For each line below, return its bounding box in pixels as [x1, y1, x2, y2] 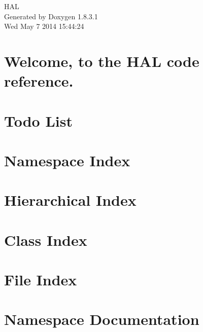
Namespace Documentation [4, 309, 199, 329]
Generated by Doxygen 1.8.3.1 [4, 11, 98, 21]
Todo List [4, 110, 73, 131]
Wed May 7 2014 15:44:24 [4, 21, 84, 31]
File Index [4, 269, 77, 290]
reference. [4, 70, 74, 91]
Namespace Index [4, 150, 130, 170]
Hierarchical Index [4, 190, 137, 210]
